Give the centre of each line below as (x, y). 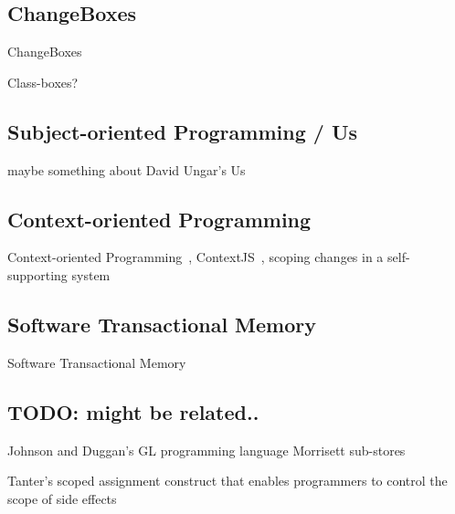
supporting (37, 274)
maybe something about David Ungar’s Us (127, 169)
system (91, 274)
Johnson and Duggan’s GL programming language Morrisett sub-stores (206, 450)
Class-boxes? (43, 82)
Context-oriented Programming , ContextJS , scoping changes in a (196, 257)
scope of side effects (62, 498)
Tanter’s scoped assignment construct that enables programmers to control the (227, 481)
